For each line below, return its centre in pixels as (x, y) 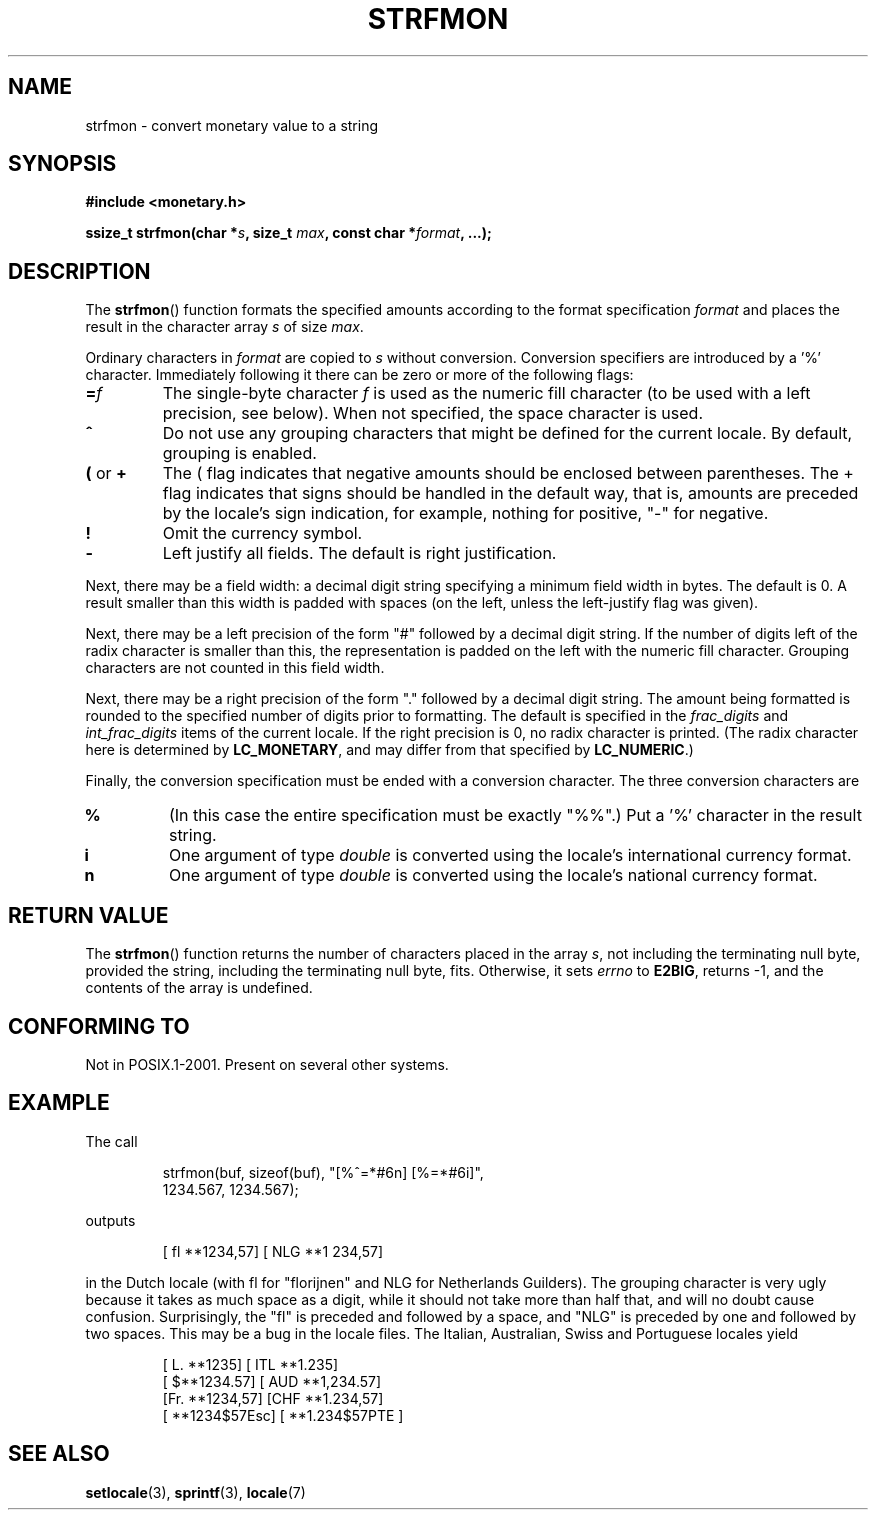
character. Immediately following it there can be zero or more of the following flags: (359, 375)
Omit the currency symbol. (262, 533)
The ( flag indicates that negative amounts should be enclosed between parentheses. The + (508, 473)
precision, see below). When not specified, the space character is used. (433, 413)
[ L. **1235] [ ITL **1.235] (250, 1364)
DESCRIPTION (79, 271)
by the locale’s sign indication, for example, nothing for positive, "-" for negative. (465, 513)
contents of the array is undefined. (199, 988)
